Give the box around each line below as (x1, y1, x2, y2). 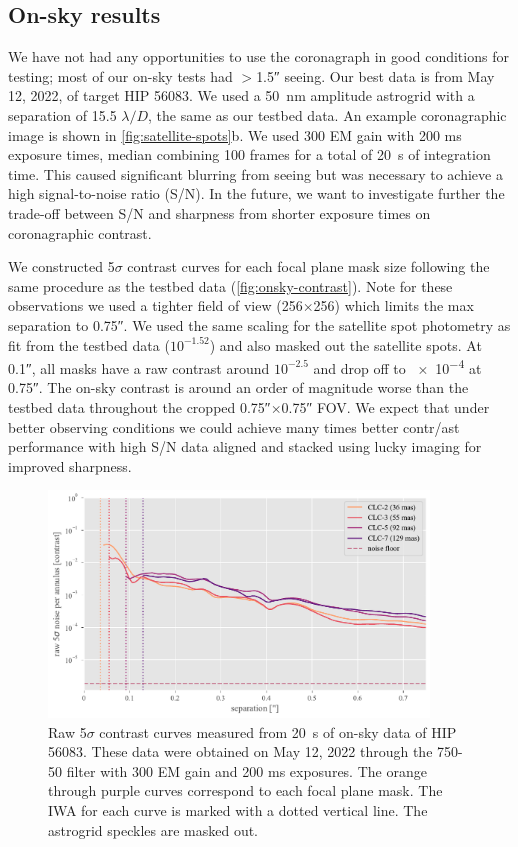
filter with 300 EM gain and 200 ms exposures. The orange (66, 760, 427, 781)
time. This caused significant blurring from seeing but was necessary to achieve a (8, 163, 503, 184)
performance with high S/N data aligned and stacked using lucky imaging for (8, 436, 482, 457)
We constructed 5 (8, 256, 115, 277)
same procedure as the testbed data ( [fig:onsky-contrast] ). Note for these (8, 275, 453, 296)
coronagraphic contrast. (8, 222, 152, 243)
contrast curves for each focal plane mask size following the (127, 256, 490, 277)
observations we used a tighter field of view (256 (8, 295, 303, 316)
